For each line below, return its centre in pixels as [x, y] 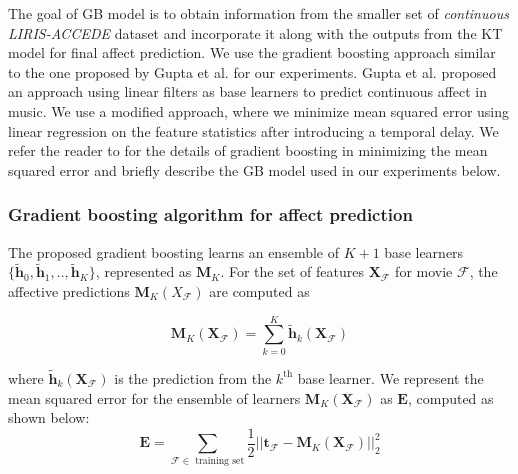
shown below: [49, 417]
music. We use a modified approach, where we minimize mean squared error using [259, 110]
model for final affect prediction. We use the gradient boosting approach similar [252, 52]
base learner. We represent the [390, 377]
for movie [424, 271]
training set [220, 461]
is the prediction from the [193, 377]
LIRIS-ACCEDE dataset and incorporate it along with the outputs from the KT [255, 32]
